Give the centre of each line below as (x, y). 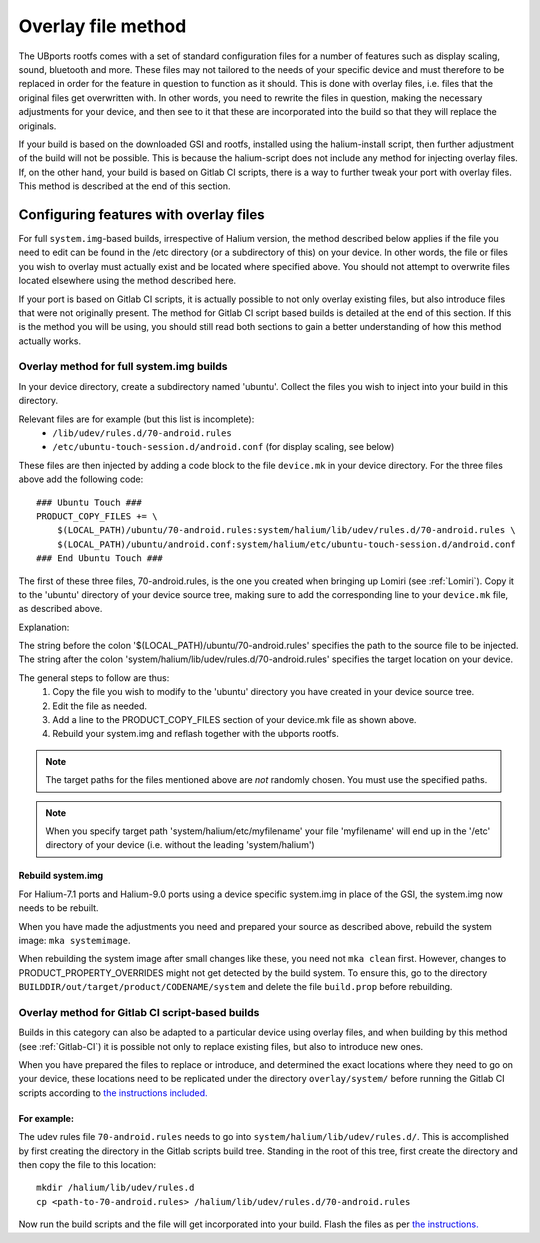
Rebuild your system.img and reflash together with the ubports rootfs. (196, 734)
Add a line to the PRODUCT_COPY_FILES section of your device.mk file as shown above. (234, 720)
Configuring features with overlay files (141, 214)
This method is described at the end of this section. (124, 186)
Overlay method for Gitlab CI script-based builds (139, 1012)
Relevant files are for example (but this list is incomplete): (136, 419)
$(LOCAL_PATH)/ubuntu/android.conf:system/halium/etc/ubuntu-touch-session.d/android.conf (286, 544)
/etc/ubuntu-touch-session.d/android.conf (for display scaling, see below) (223, 447)
